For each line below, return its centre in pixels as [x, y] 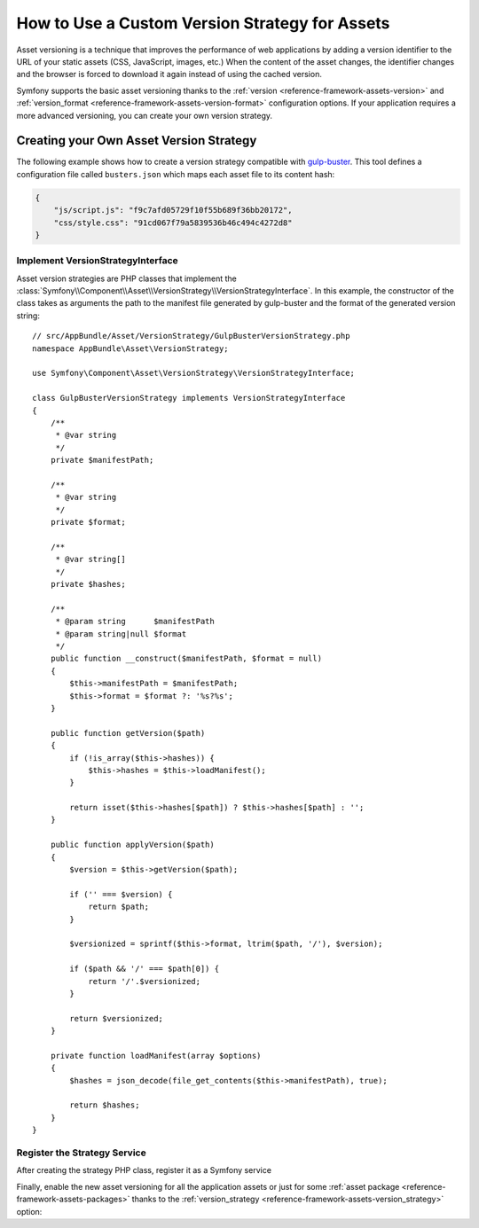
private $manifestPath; [102, 460]
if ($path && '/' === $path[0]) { [145, 969]
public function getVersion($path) [128, 733]
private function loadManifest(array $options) [156, 1056]
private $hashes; [88, 584]
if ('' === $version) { [121, 894]
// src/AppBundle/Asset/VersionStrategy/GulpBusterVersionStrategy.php [191, 336]
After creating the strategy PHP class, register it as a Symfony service [144, 1170]
